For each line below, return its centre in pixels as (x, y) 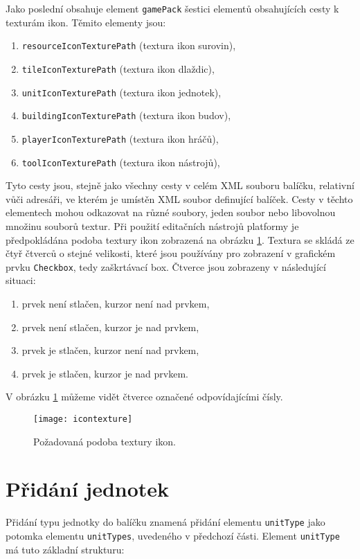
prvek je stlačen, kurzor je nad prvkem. (105, 373)
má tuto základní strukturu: (65, 549)
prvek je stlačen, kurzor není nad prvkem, (110, 350)
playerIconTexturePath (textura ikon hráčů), (120, 138)
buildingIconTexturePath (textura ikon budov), (126, 115)
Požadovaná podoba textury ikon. (105, 441)
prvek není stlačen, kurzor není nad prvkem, (116, 303)
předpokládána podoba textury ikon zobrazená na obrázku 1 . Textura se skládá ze (180, 239)
